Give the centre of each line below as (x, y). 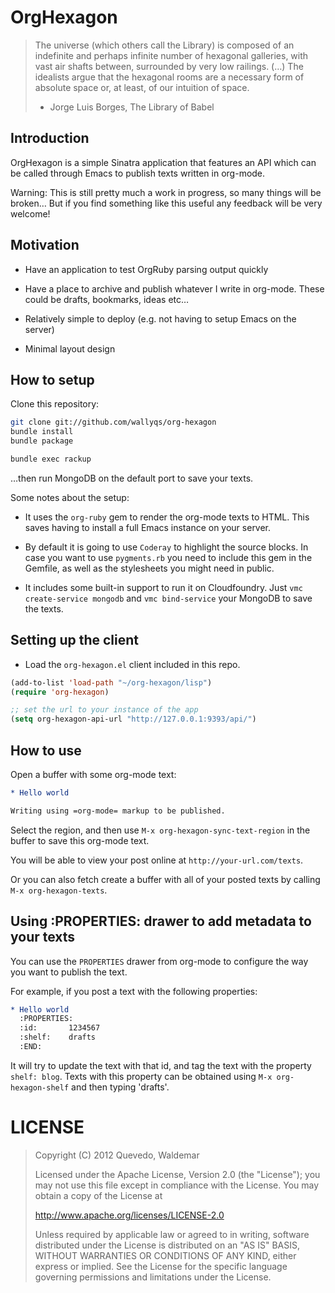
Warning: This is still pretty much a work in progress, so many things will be (166, 192)
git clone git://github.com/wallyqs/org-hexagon (113, 422)
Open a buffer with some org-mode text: (93, 774)
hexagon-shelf (40, 1087)
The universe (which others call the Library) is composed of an (164, 45)
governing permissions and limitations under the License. (153, 1277)
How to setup (52, 379)
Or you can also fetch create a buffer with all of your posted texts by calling (165, 879)
